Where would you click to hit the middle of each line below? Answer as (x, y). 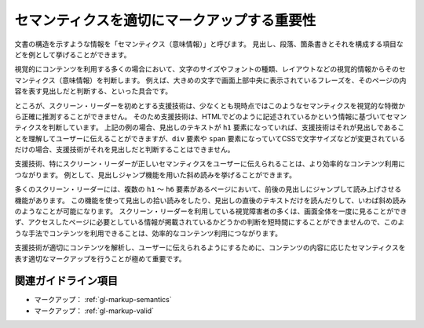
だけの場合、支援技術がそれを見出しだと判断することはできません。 (124, 150)
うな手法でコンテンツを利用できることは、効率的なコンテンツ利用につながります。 (148, 233)
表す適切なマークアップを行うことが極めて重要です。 (100, 258)
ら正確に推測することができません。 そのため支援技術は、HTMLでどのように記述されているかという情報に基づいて (200, 116)
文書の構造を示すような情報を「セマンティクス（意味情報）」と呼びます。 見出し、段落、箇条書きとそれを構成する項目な (209, 44)
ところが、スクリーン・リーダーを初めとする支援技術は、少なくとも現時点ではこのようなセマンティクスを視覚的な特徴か (210, 105)
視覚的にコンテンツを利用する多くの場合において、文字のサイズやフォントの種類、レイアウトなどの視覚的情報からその (207, 69)
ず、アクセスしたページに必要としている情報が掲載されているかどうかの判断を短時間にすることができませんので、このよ (210, 222)
